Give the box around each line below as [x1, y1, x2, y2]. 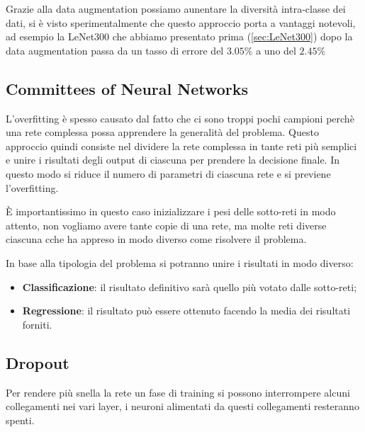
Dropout [6, 351, 69, 373]
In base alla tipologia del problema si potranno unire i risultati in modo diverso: [6, 255, 354, 270]
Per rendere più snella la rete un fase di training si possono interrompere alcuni [6, 385, 350, 399]
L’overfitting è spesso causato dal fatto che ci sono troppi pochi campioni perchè [6, 110, 354, 125]
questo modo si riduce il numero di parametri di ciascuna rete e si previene [6, 166, 331, 181]
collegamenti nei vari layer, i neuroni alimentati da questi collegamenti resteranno [6, 399, 359, 414]
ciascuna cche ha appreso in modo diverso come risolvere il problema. [6, 232, 307, 246]
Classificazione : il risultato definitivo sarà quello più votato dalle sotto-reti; [22, 279, 357, 294]
